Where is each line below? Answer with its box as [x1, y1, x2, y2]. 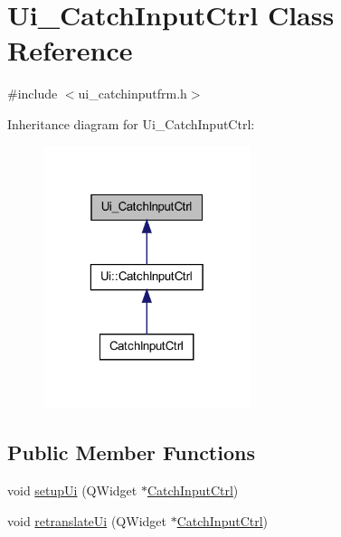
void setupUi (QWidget [7, 480, 137, 499]
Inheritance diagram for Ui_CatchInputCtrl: [7, 114, 255, 133]
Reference [7, 32, 133, 69]
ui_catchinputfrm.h [78, 84, 187, 103]
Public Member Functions [7, 438, 255, 466]
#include [7, 84, 58, 103]
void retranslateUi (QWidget [7, 511, 166, 530]
